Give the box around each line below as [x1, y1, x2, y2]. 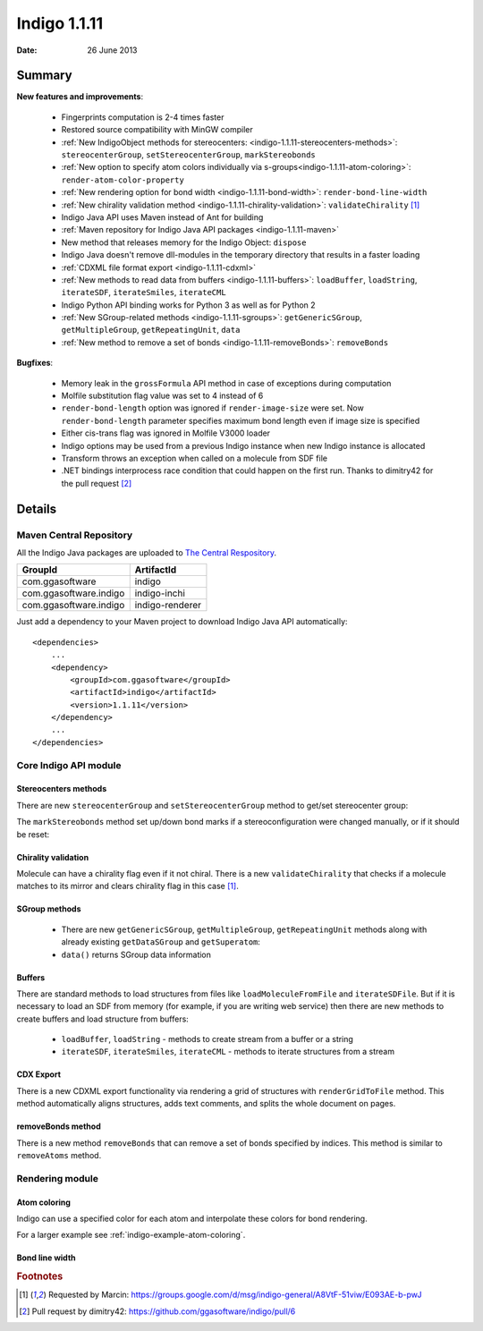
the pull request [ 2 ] [61, 478, 132, 488]
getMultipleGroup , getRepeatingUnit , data [61, 325, 241, 335]
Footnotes [16, 1270, 64, 1283]
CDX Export [16, 1069, 62, 1080]
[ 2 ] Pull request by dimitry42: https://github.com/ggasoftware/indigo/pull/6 [19, 1306, 296, 1317]
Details [16, 501, 57, 516]
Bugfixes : [16, 358, 54, 369]
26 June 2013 [87, 45, 138, 55]
